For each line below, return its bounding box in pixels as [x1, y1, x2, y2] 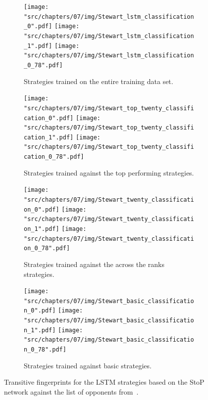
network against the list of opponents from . [4, 386, 139, 397]
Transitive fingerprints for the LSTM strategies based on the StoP [4, 377, 205, 387]
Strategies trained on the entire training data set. [24, 76, 173, 86]
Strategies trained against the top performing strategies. [24, 167, 194, 178]
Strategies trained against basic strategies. [24, 360, 152, 370]
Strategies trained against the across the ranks [24, 259, 165, 269]
